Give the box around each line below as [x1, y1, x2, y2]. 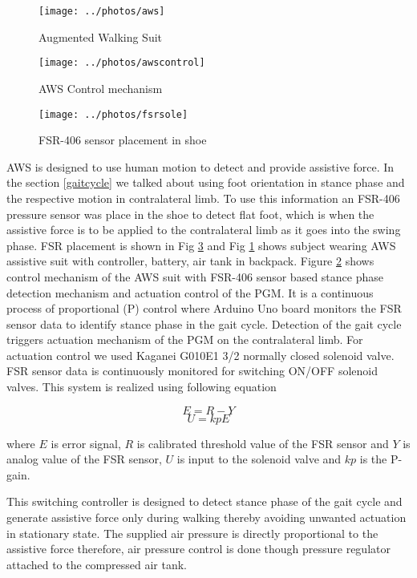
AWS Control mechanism [38, 79, 163, 96]
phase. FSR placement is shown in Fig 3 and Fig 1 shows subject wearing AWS [6, 236, 396, 253]
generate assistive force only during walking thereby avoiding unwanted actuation [6, 509, 407, 526]
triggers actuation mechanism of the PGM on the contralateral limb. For [6, 331, 363, 348]
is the [359, 451, 387, 467]
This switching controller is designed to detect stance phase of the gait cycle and [6, 493, 403, 510]
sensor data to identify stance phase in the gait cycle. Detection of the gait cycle [6, 315, 402, 332]
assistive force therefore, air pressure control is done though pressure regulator [6, 540, 391, 557]
